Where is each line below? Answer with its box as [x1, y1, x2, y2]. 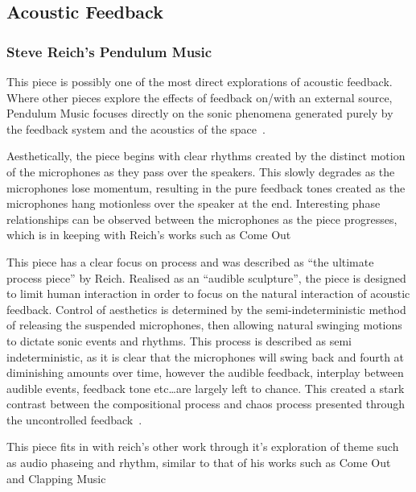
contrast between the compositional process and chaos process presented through [6, 395, 406, 412]
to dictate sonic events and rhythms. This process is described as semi [6, 332, 352, 349]
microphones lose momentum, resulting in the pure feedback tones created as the [6, 179, 406, 196]
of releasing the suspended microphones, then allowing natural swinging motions [6, 316, 402, 333]
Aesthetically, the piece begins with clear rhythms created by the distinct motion [6, 147, 406, 164]
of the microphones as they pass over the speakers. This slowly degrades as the [6, 163, 395, 180]
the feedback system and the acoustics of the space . [6, 120, 266, 137]
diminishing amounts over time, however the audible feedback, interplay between [6, 364, 404, 381]
